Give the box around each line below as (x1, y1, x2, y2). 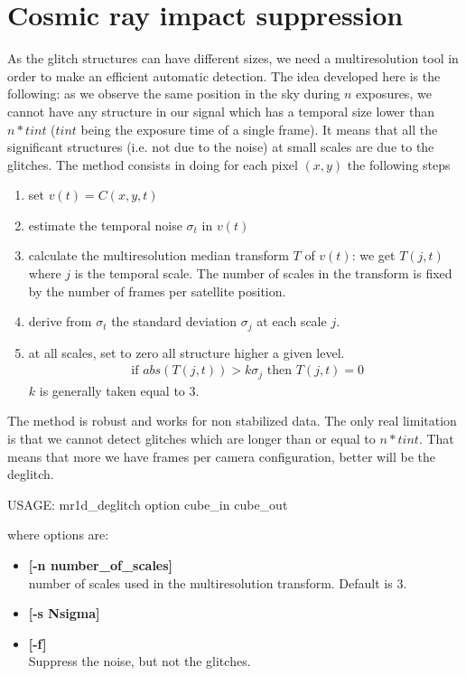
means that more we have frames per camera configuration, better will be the (7, 446, 436, 465)
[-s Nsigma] (28, 604, 100, 623)
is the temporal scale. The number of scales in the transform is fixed (74, 264, 452, 283)
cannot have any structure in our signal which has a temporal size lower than (7, 101, 434, 120)
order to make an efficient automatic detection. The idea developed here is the (7, 66, 441, 85)
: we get (351, 246, 396, 265)
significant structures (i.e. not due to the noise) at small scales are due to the (7, 137, 434, 156)
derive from (28, 312, 92, 331)
